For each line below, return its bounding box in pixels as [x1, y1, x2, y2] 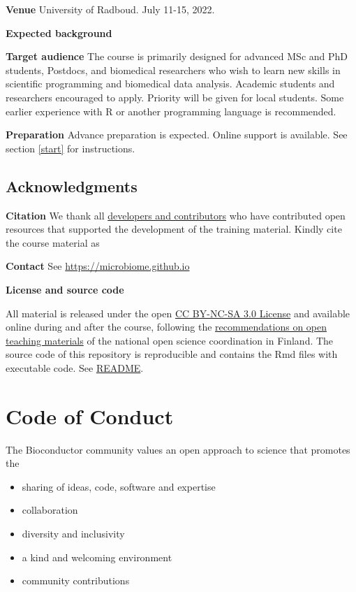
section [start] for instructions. [6, 140, 135, 155]
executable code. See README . [6, 360, 144, 375]
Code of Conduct [6, 401, 174, 430]
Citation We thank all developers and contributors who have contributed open [6, 208, 346, 222]
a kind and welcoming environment [22, 549, 172, 564]
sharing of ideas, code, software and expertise [22, 479, 216, 493]
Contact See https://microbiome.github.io [6, 259, 190, 273]
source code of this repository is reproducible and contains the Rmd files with [6, 347, 338, 361]
